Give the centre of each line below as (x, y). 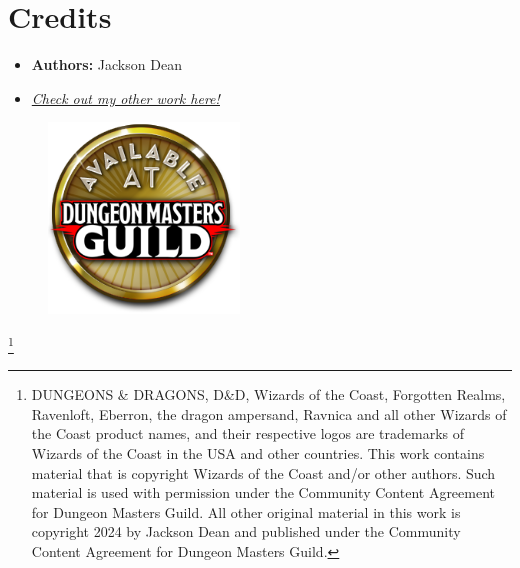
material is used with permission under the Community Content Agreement (263, 492)
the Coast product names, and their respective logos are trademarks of (248, 433)
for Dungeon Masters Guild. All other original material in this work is (246, 511)
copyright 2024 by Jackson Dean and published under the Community (246, 531)
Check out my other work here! (125, 97)
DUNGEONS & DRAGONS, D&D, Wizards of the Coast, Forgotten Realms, (268, 394)
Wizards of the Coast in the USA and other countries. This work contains (258, 452)
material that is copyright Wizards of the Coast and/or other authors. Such (263, 472)
